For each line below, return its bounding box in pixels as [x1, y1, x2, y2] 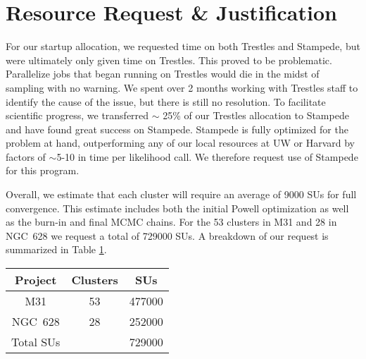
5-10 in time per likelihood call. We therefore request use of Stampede [56, 149, 358, 164]
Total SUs [11, 334, 61, 351]
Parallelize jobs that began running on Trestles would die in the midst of [6, 66, 320, 81]
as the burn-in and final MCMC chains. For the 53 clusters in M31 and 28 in [6, 214, 337, 229]
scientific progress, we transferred [6, 108, 149, 123]
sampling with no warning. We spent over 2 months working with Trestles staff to [6, 80, 358, 95]
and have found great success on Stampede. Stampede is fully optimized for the [6, 121, 348, 136]
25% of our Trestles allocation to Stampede [163, 108, 349, 123]
